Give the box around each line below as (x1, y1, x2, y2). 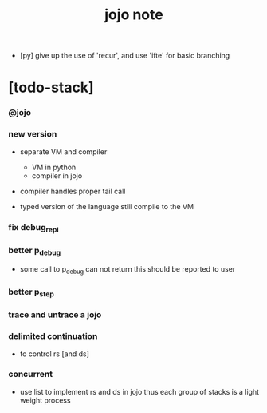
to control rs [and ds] (19, 349, 89, 359)
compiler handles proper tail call (19, 186, 126, 196)
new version (8, 129, 57, 140)
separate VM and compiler (19, 146, 108, 157)
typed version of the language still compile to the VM (19, 201, 194, 211)
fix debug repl (8, 221, 59, 234)
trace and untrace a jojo (8, 309, 102, 320)
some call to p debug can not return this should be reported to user (19, 264, 236, 276)
